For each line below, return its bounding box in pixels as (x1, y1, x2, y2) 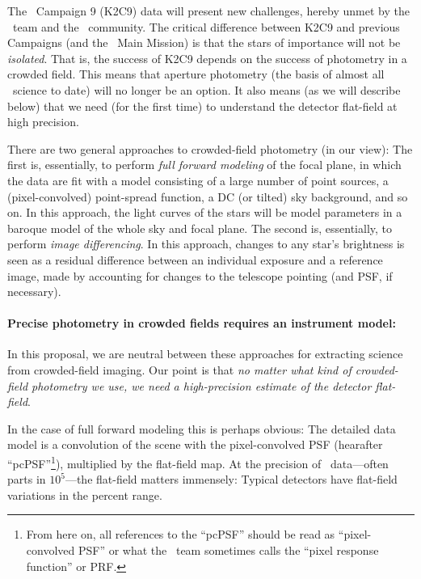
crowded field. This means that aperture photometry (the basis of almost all (7, 66, 385, 82)
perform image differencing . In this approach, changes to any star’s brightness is (7, 235, 405, 252)
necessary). (7, 283, 61, 300)
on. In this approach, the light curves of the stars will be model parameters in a (7, 204, 402, 221)
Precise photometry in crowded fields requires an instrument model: (7, 315, 396, 332)
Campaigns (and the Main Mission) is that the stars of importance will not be (7, 34, 401, 51)
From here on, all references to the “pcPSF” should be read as (26, 526, 335, 543)
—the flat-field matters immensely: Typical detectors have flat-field (65, 471, 398, 488)
